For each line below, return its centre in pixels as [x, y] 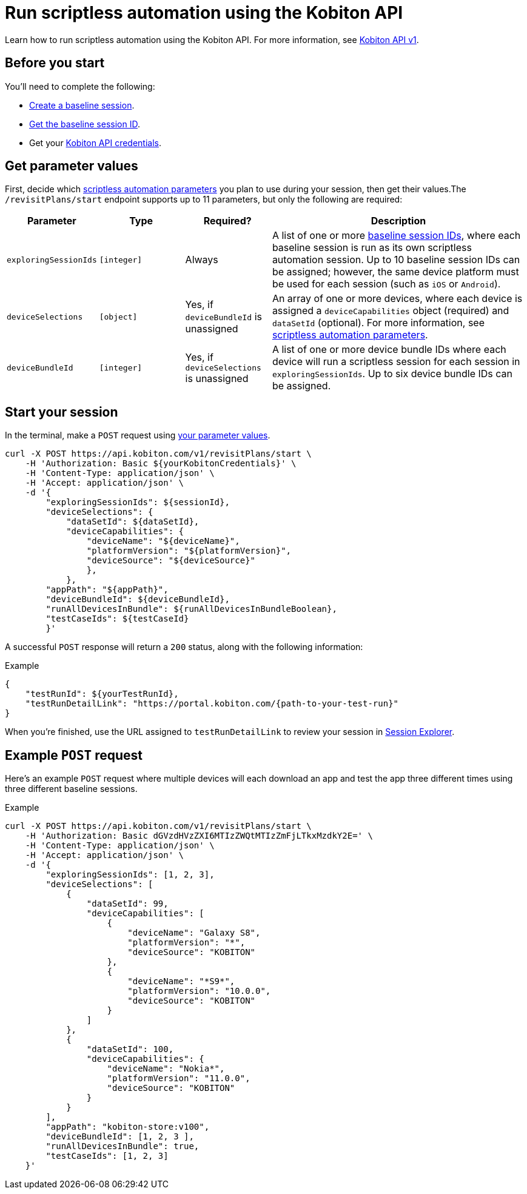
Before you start [55, 63]
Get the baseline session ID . [85, 124]
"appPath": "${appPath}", [107, 590]
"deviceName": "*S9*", [181, 981]
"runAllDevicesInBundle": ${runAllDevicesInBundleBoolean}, [191, 609]
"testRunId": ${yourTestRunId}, [102, 694]
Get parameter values [72, 166]
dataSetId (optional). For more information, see [378, 323]
